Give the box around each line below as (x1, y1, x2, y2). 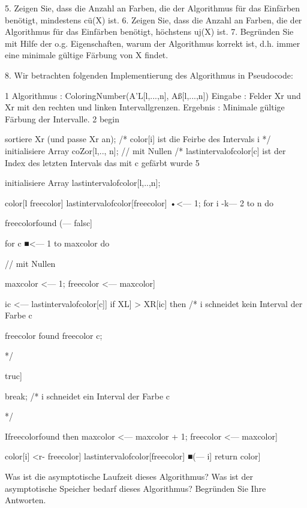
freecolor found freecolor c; (5, 329, 103, 341)
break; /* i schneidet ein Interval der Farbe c (5, 389, 170, 402)
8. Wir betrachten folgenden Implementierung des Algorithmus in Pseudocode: (5, 68, 293, 81)
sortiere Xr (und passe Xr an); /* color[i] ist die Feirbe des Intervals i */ (5, 133, 271, 145)
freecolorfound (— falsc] (5, 217, 93, 229)
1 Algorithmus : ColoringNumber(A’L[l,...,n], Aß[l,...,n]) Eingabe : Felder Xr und (5, 89, 301, 101)
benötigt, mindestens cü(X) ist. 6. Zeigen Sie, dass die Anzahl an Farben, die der (5, 13, 302, 26)
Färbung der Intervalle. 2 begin (5, 112, 119, 125)
